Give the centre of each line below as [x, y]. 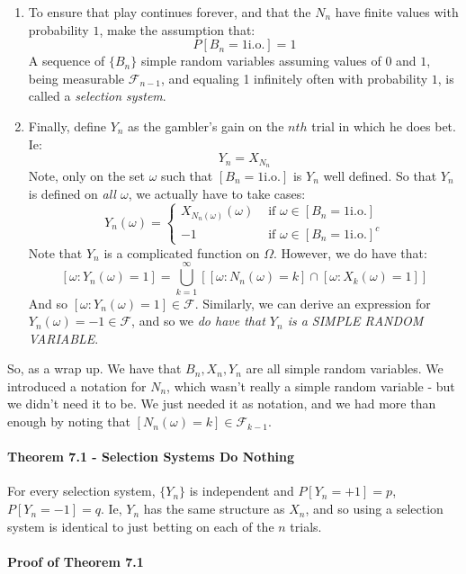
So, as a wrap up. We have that [94, 368]
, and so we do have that [198, 321]
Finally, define [67, 126]
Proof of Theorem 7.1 [76, 561]
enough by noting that [69, 422]
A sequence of [67, 61]
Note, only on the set [86, 176]
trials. [306, 526]
